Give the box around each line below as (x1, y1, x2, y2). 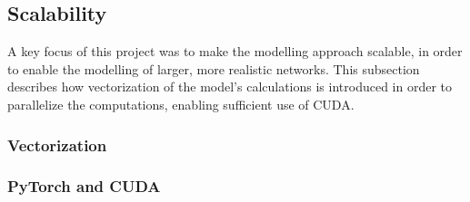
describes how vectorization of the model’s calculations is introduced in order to (7, 77, 453, 96)
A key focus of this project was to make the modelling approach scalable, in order (7, 42, 463, 61)
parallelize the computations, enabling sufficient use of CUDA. (7, 94, 355, 113)
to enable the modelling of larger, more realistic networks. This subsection (7, 59, 420, 78)
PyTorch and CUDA (7, 175, 161, 197)
